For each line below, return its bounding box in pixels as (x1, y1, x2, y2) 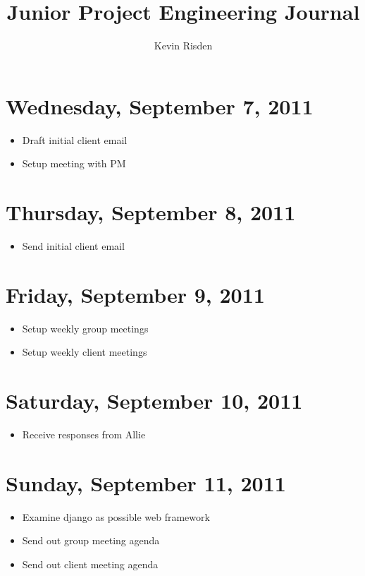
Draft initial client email (22, 132, 128, 147)
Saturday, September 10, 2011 (6, 386, 303, 415)
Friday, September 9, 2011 (6, 280, 265, 308)
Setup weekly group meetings (22, 320, 149, 335)
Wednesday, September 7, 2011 (6, 91, 314, 120)
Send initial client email (22, 238, 125, 253)
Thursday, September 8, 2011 (6, 198, 296, 227)
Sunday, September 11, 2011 (6, 468, 286, 497)
